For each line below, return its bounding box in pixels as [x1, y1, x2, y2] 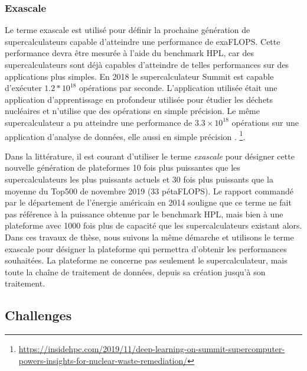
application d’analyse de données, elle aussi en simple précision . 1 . [5, 128, 246, 142]
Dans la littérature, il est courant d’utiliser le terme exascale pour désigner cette [5, 149, 295, 162]
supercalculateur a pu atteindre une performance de [5, 116, 192, 128]
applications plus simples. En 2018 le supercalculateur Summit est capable [5, 70, 274, 82]
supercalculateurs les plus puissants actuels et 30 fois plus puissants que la [5, 173, 273, 185]
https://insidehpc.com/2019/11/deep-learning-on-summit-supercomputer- [18, 343, 285, 355]
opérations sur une [231, 116, 299, 128]
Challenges [5, 306, 72, 324]
